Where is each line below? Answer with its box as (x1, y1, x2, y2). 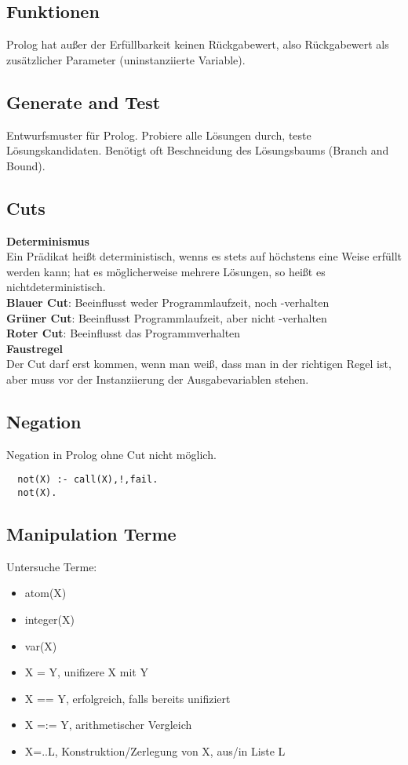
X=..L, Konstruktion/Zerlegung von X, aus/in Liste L (24, 742, 286, 759)
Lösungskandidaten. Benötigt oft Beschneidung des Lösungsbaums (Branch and (6, 142, 389, 158)
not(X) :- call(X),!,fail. (17, 474, 158, 486)
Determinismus (6, 232, 89, 249)
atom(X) (24, 585, 67, 601)
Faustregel (6, 340, 64, 356)
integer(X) (24, 611, 75, 628)
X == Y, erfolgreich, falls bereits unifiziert (24, 690, 231, 706)
